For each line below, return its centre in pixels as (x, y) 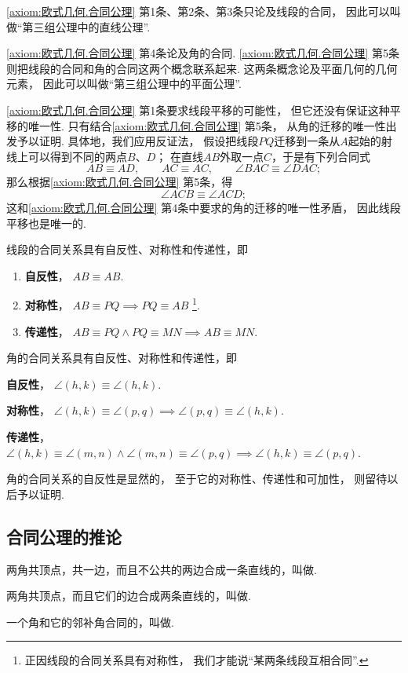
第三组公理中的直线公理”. (86, 26)
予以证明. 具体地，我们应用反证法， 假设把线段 (138, 141)
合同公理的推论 (64, 536)
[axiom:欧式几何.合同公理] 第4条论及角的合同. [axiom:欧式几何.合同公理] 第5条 (203, 53)
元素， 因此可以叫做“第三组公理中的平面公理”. (124, 84)
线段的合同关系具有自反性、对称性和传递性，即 (127, 249)
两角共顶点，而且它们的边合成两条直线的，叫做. (129, 596)
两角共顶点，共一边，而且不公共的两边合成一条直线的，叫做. (162, 569)
